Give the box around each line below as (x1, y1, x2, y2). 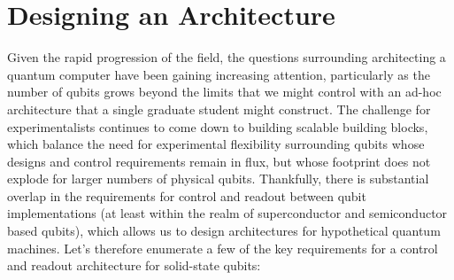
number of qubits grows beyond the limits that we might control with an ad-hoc (7, 82, 442, 101)
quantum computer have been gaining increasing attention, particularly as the (7, 65, 430, 83)
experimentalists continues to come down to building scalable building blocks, (7, 117, 428, 136)
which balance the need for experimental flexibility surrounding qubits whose (7, 135, 425, 153)
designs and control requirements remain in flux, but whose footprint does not (7, 152, 431, 170)
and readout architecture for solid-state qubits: (7, 256, 261, 275)
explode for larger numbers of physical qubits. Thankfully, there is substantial (7, 169, 429, 188)
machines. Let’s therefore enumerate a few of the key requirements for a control (7, 238, 438, 257)
